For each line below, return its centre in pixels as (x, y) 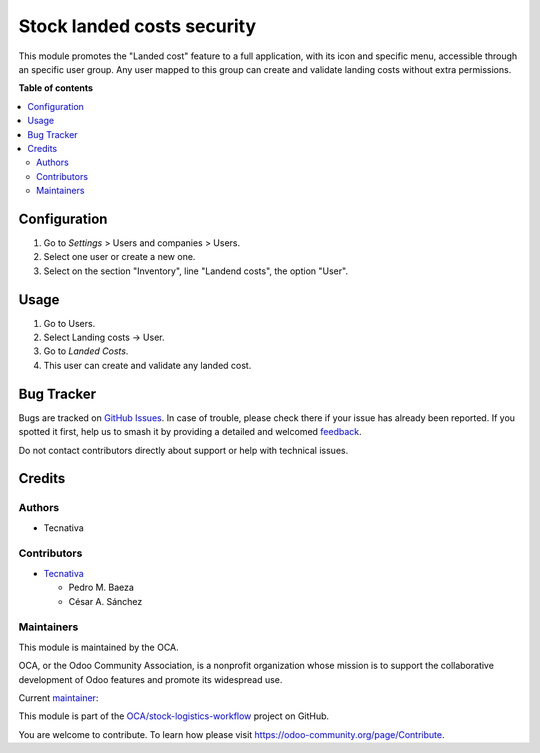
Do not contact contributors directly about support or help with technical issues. (183, 450)
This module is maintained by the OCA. (98, 647)
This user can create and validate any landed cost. (147, 365)
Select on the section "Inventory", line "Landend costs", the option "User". (196, 271)
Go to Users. (69, 323)
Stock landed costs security (137, 26)
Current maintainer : (58, 697)
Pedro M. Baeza (101, 587)
